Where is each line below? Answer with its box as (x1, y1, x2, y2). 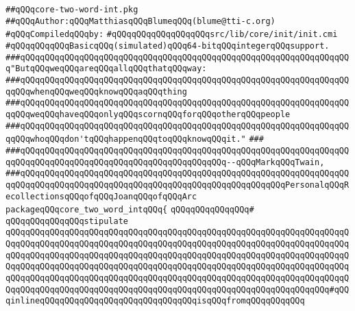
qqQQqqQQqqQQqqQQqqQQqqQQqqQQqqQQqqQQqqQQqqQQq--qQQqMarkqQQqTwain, (5, 157, 325, 167)
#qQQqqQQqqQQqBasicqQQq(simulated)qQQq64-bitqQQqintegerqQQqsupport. (5, 40, 330, 51)
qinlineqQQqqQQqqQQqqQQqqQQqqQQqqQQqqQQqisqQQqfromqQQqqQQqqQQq (5, 296, 305, 306)
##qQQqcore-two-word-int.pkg (5, 5, 138, 14)
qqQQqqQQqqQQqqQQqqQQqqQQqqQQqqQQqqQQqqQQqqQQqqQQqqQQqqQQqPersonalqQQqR (5, 179, 350, 190)
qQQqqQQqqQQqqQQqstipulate (5, 216, 128, 226)
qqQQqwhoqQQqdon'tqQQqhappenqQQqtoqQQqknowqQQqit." (5, 134, 246, 145)
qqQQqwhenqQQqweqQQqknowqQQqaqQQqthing (5, 86, 187, 97)
